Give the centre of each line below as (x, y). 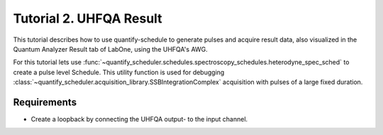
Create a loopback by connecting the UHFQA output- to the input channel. (139, 119)
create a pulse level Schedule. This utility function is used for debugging (119, 72)
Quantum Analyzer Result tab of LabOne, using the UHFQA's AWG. (111, 49)
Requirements (45, 102)
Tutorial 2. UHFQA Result (88, 18)
